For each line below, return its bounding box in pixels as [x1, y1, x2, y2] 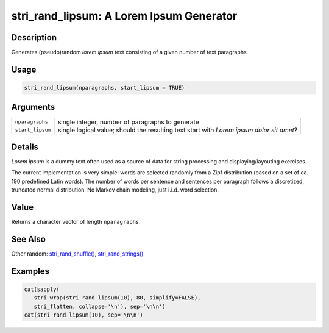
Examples [11, 266, 50, 276]
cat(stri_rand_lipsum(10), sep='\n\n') [24, 312, 143, 318]
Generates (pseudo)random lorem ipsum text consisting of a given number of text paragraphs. [11, 49, 249, 56]
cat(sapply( [24, 286, 60, 293]
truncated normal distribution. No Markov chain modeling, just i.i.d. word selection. [11, 186, 219, 193]
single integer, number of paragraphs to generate [58, 118, 199, 126]
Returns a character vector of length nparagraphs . [11, 218, 141, 226]
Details [11, 141, 39, 152]
